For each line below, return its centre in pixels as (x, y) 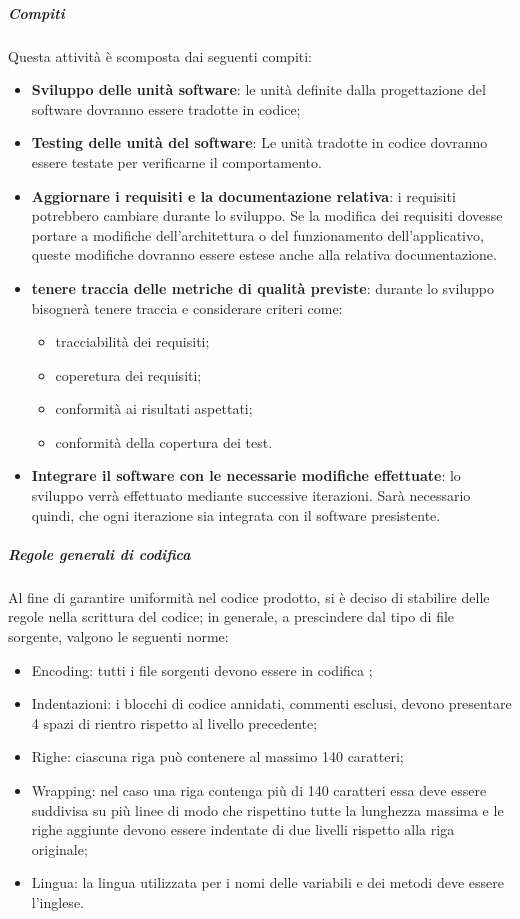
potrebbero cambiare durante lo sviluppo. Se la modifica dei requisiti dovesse (267, 215)
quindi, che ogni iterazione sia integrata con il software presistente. (236, 514)
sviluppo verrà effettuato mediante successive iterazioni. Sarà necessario (251, 495)
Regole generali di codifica (99, 553)
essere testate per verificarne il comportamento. (176, 161)
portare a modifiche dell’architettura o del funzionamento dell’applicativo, (257, 234)
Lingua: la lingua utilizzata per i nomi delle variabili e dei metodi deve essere (267, 882)
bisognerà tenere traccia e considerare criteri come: (187, 307)
